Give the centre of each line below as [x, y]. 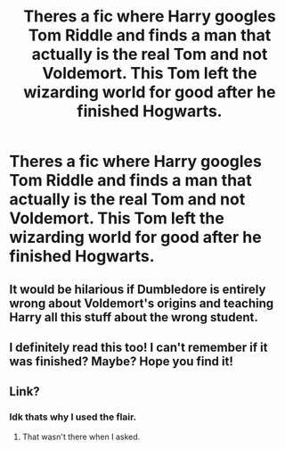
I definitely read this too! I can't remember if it [138, 347]
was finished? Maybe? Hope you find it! [122, 361]
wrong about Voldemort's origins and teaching [142, 303]
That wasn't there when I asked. [81, 437]
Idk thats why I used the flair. [73, 417]
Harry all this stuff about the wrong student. [134, 317]
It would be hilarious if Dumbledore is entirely [138, 289]
